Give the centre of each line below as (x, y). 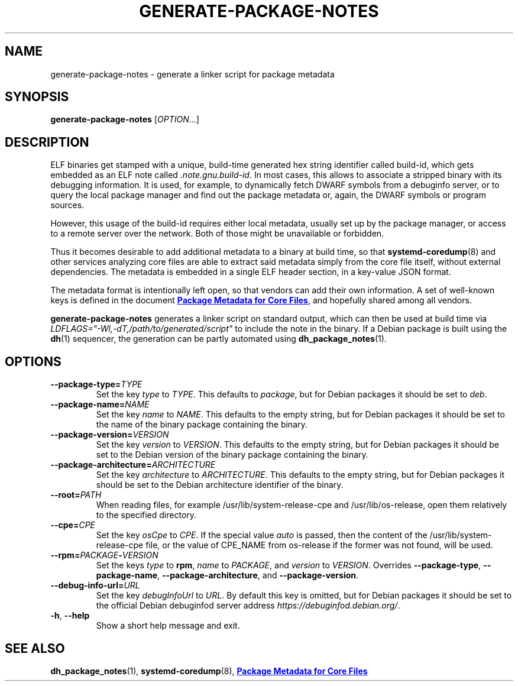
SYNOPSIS (37, 97)
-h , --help (70, 616)
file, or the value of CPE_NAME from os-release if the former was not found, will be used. (319, 545)
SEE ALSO (35, 648)
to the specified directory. (146, 515)
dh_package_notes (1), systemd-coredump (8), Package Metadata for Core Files (209, 671)
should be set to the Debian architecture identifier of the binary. (220, 485)
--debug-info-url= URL (95, 585)
